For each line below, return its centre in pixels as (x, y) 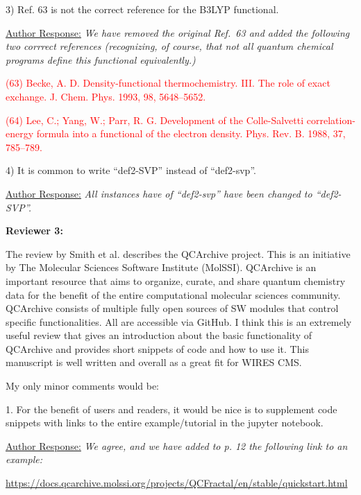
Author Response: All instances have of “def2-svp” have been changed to (159, 193)
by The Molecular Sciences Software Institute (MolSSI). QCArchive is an (161, 267)
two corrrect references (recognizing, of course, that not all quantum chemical (169, 46)
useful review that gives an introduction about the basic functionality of (159, 335)
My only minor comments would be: (83, 386)
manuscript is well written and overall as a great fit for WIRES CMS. (154, 362)
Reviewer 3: (34, 231)
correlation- (331, 120)
